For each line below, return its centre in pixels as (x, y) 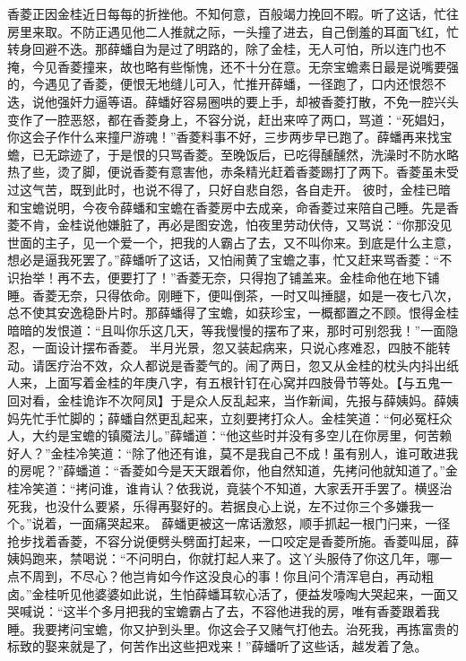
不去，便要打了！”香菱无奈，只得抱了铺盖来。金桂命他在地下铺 (255, 277)
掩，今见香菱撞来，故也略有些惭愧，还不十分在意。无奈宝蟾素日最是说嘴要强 (233, 66)
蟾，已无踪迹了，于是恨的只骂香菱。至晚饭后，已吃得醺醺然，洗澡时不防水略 (233, 154)
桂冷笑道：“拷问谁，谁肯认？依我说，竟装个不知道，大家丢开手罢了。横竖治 (230, 488)
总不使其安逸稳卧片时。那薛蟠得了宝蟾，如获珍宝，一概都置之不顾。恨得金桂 (233, 313)
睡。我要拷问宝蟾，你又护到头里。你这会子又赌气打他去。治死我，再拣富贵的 (233, 628)
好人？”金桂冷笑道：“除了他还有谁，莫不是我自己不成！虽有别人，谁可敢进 (227, 452)
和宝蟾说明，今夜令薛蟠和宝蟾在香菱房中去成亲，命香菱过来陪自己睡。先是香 (233, 207)
